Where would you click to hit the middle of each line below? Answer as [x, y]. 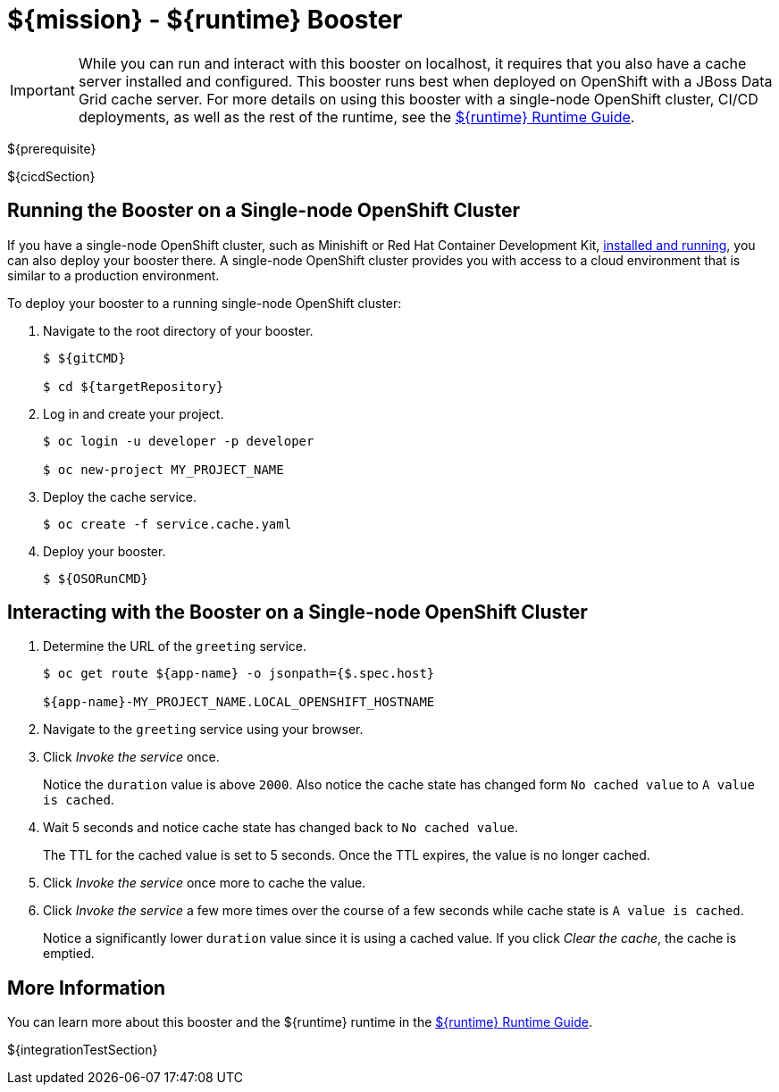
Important [42, 90]
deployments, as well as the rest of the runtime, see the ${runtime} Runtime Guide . [356, 117]
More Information [87, 988]
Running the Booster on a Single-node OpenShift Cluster [264, 211]
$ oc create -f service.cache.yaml [168, 524]
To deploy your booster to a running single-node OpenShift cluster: [205, 303]
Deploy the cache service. [120, 496]
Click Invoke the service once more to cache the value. [205, 883]
